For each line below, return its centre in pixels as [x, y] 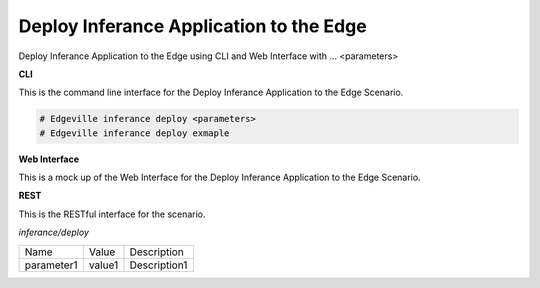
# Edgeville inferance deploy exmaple [134, 133]
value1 [103, 265]
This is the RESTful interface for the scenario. [112, 214]
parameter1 [51, 265]
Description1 [158, 265]
